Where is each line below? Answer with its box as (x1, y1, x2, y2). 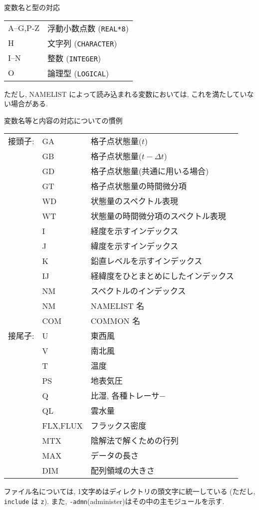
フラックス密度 (90, 420, 147, 432)
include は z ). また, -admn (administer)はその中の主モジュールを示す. (4, 496, 225, 506)
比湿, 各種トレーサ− (90, 390, 166, 402)
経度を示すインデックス (90, 225, 179, 237)
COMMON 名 (90, 315, 140, 327)
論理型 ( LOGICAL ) (47, 67, 109, 79)
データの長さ (90, 450, 139, 462)
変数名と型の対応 (4, 2, 60, 12)
